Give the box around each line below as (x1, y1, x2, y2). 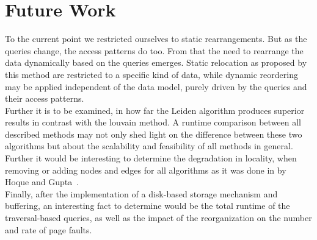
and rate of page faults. (5, 223, 92, 236)
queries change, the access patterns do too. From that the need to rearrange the (5, 44, 304, 57)
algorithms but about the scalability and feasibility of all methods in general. (5, 139, 293, 152)
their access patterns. (5, 92, 84, 105)
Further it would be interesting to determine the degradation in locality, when (5, 152, 297, 164)
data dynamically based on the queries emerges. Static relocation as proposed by (5, 56, 307, 69)
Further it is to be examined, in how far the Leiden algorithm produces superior (5, 104, 305, 116)
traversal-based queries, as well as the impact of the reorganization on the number (5, 211, 312, 224)
